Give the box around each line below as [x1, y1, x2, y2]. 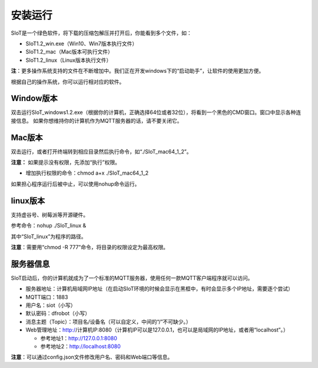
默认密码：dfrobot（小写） [25, 310, 91, 317]
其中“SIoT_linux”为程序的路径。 [11, 233, 87, 240]
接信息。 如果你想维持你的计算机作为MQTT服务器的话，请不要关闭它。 [11, 117, 183, 124]
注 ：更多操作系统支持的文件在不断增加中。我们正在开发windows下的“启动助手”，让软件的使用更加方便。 [11, 68, 264, 75]
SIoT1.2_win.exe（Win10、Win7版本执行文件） [25, 40, 138, 47]
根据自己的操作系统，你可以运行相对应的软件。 [11, 78, 125, 85]
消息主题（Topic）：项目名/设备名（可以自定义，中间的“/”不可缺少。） [25, 318, 191, 325]
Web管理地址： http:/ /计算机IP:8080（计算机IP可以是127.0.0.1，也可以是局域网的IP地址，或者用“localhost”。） [25, 326, 289, 333]
